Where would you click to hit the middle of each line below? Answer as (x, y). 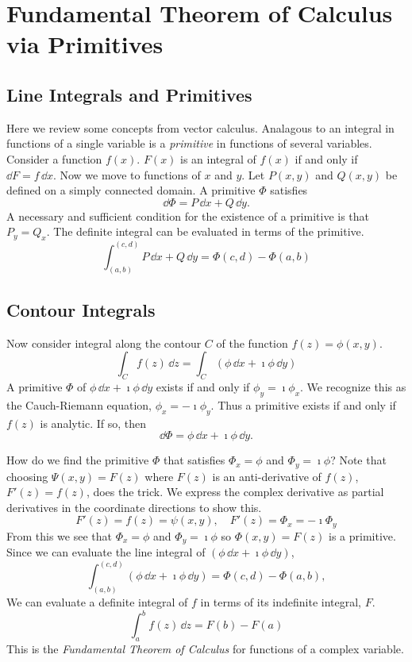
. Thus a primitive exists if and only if (303, 404)
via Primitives (85, 44)
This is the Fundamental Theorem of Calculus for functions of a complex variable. (205, 649)
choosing (27, 476)
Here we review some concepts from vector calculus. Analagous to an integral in (200, 127)
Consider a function (54, 158)
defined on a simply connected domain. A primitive (131, 190)
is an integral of (218, 158)
